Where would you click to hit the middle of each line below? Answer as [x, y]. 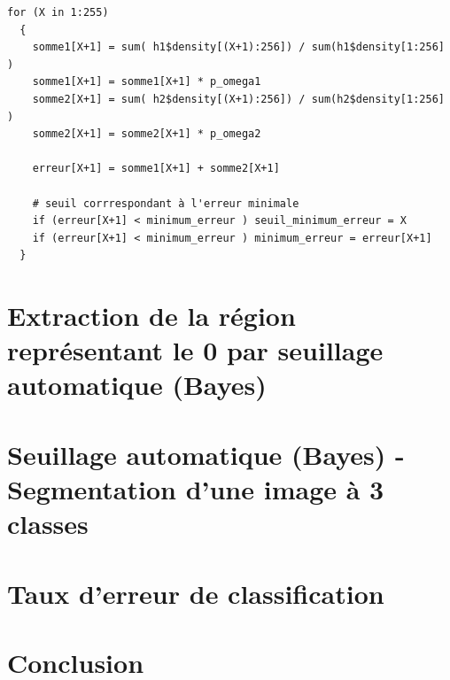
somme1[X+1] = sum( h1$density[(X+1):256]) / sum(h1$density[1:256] [238, 47]
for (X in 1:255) [58, 12]
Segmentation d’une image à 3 [196, 489]
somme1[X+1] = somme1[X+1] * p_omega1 [147, 82]
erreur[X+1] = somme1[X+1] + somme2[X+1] [156, 169]
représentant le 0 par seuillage [195, 350]
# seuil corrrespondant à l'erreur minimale [166, 203]
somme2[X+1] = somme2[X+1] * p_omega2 [147, 134]
